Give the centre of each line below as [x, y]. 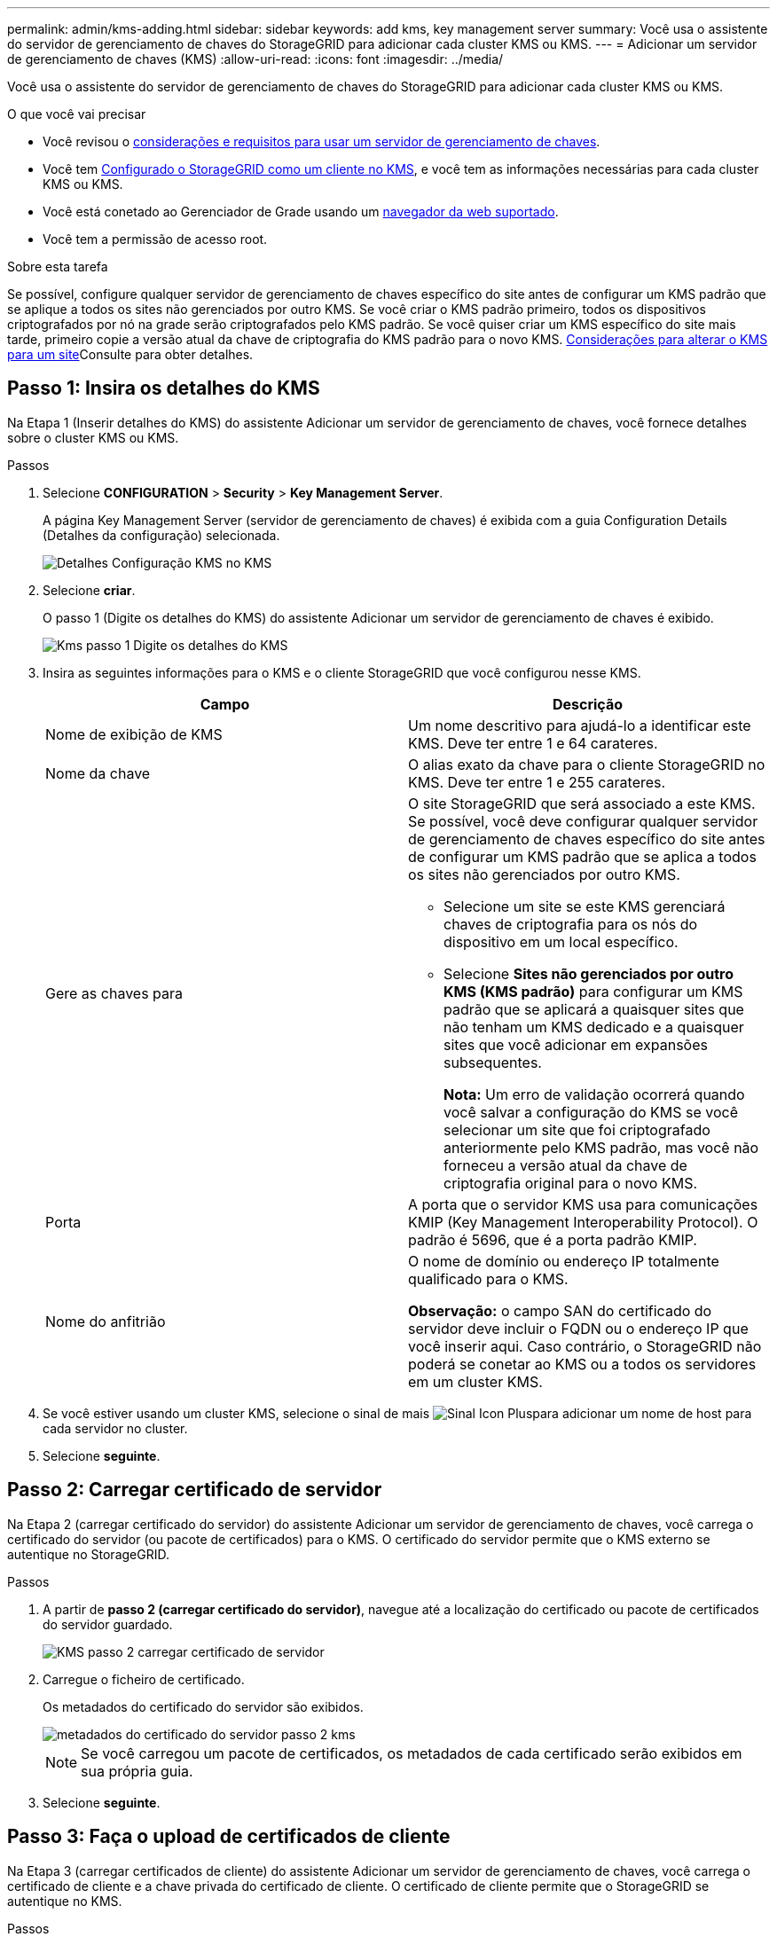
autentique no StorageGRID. [88, 1554]
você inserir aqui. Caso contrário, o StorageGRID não [585, 1346]
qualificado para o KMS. [488, 1278]
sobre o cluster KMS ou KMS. [93, 437]
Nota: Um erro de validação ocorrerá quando [594, 1094]
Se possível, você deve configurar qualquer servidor [583, 821]
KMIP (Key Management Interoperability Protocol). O [583, 1222]
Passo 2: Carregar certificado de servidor [195, 1490]
